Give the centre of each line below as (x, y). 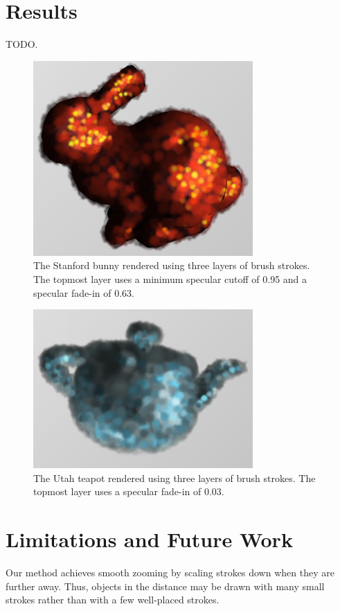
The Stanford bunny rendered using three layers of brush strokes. (172, 265)
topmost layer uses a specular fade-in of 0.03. (129, 491)
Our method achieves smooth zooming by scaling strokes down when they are (170, 573)
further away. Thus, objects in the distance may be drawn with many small (165, 586)
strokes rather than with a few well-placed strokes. (113, 600)
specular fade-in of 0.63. (84, 292)
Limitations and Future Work (149, 539)
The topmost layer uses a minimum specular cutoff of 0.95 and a (170, 278)
